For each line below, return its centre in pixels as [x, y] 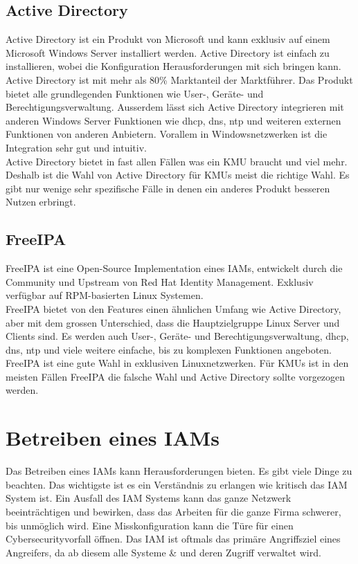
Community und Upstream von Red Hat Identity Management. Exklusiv [160, 281]
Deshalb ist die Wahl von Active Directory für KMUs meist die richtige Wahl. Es [178, 175]
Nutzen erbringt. [41, 202]
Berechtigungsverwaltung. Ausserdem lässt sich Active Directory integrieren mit [175, 107]
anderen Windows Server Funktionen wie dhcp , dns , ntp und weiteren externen [173, 120]
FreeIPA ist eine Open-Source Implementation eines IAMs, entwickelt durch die [174, 268]
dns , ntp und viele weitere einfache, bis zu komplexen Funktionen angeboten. [169, 349]
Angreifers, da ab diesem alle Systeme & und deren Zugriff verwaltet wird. [163, 552]
